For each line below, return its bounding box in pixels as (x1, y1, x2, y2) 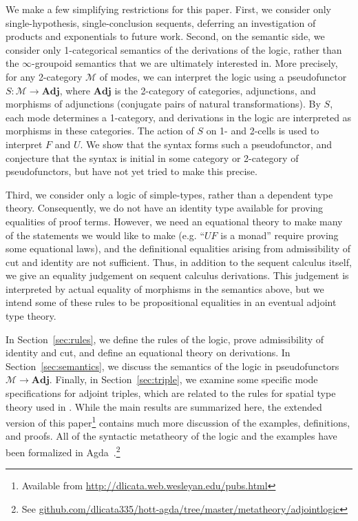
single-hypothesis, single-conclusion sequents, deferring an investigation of (6, 15, 316, 30)
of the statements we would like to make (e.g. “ (6, 227, 205, 242)
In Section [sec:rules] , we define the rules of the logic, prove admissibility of (6, 331, 324, 346)
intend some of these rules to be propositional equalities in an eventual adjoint (6, 295, 337, 309)
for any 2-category (6, 69, 83, 83)
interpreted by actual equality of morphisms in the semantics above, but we (6, 281, 324, 296)
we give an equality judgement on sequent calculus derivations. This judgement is (6, 268, 349, 283)
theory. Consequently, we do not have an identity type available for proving (6, 201, 324, 215)
